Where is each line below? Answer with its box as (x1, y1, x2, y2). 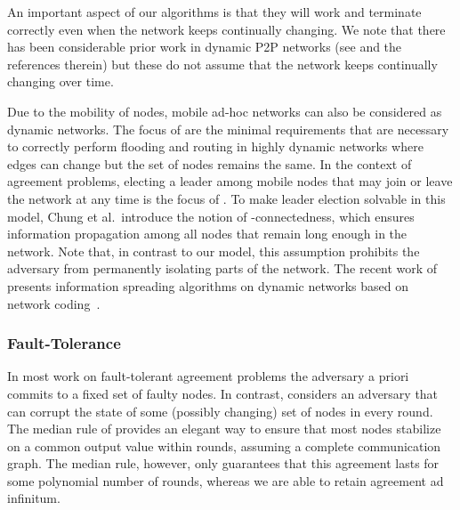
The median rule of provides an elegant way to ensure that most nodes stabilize (7, 419, 441, 438)
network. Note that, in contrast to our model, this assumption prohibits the (7, 241, 420, 260)
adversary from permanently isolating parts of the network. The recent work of (7, 259, 438, 278)
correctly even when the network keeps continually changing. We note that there (7, 20, 446, 38)
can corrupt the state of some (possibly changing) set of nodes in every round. (7, 401, 433, 420)
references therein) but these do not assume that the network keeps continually (7, 54, 438, 73)
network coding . (7, 294, 101, 312)
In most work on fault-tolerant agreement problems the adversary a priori (7, 367, 409, 385)
